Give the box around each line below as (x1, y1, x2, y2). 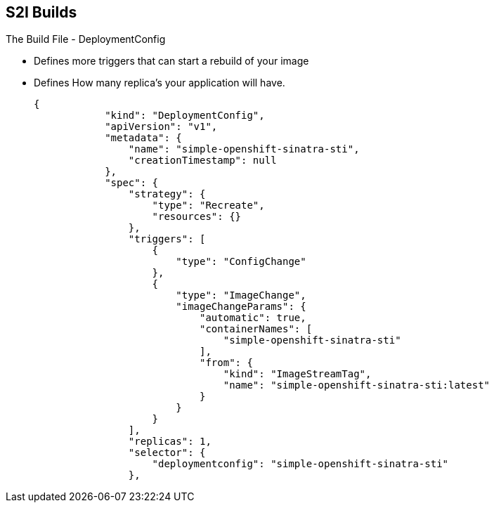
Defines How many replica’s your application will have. (34, 77, 285, 89)
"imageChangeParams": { (176, 301, 306, 313)
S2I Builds (6, 4, 77, 21)
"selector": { (128, 447, 206, 459)
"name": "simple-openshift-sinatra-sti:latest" (223, 379, 490, 391)
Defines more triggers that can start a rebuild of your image (34, 55, 309, 67)
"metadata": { (105, 132, 182, 144)
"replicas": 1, (128, 436, 212, 448)
